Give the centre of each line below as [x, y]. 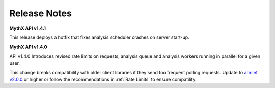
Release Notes [41, 13]
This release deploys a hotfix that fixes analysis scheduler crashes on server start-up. [99, 37]
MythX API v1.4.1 [28, 28]
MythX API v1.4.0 [28, 47]
